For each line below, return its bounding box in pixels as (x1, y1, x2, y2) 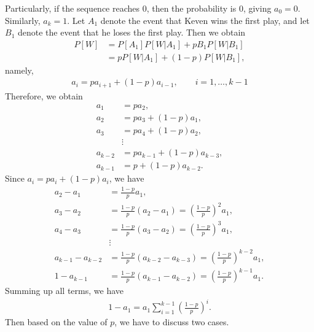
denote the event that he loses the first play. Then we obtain (17, 26, 246, 39)
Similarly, (5, 14, 41, 26)
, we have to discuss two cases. (114, 315, 229, 328)
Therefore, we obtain (5, 89, 83, 102)
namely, (5, 63, 34, 76)
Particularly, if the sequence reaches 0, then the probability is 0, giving (5, 2, 272, 14)
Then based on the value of (5, 315, 108, 328)
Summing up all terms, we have (5, 284, 124, 297)
